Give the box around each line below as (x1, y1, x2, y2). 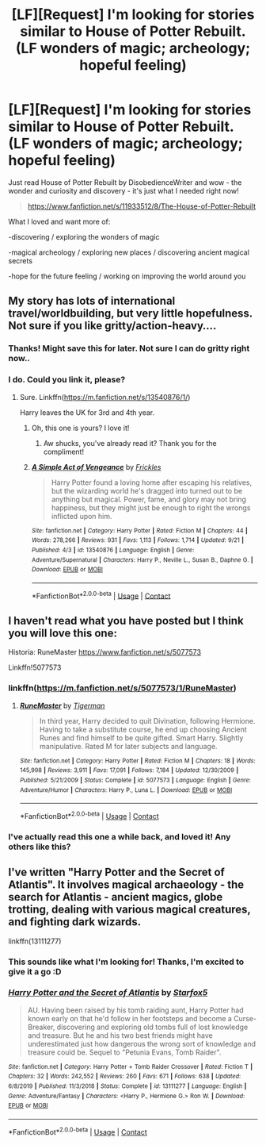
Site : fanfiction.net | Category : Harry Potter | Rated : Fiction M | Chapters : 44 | (31, 526, 248, 535)
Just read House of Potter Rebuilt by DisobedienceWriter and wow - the (8, 177, 242, 187)
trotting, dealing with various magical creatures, (8, 903, 251, 916)
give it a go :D (8, 966, 62, 977)
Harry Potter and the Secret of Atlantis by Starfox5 (8, 987, 208, 998)
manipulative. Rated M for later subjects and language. (39, 741, 218, 751)
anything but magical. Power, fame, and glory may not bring (51, 494, 247, 504)
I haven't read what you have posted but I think (8, 613, 244, 628)
